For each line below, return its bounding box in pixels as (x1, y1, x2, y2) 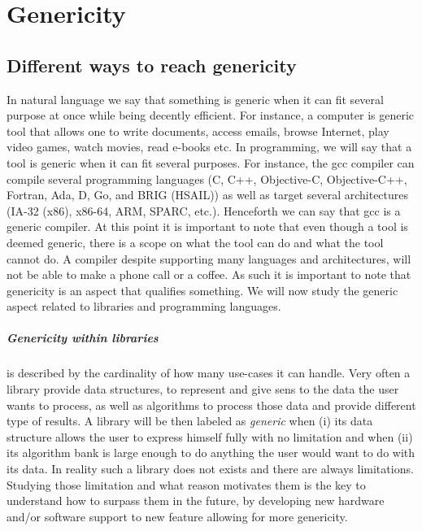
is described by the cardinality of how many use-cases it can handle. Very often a (7, 364, 411, 381)
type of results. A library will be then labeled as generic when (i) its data (7, 412, 373, 429)
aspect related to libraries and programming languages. (7, 298, 281, 315)
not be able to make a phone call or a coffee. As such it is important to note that (7, 266, 411, 283)
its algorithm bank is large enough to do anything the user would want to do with (7, 444, 415, 461)
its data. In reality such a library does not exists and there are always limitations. (7, 460, 414, 477)
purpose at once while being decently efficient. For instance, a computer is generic (7, 107, 415, 124)
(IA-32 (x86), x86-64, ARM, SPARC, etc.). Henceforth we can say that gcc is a (7, 202, 401, 219)
